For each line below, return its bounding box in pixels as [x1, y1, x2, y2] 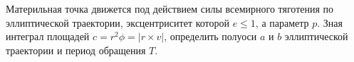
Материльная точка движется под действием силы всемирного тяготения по [6, 1, 334, 15]
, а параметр [255, 15, 309, 30]
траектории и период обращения [6, 42, 146, 57]
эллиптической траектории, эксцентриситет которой [6, 15, 229, 30]
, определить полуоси [164, 29, 257, 44]
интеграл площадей [6, 29, 90, 44]
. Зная [317, 15, 343, 30]
